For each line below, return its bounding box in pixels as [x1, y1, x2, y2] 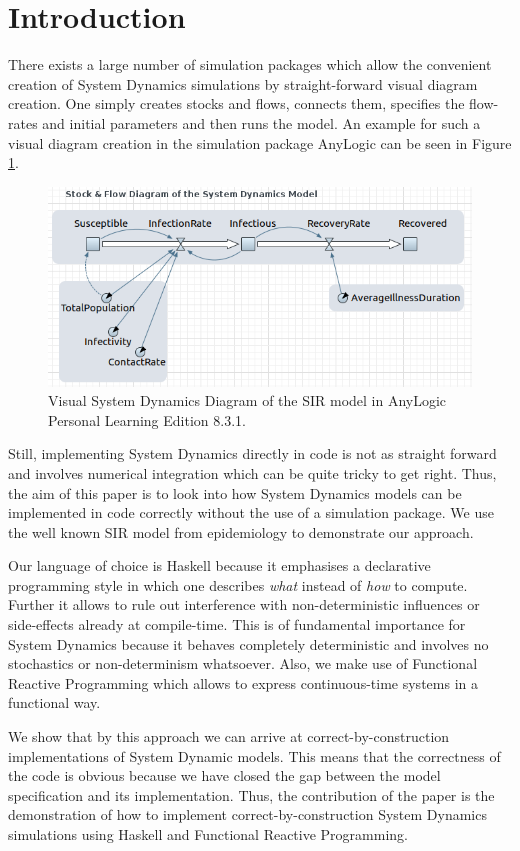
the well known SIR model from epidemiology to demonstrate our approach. [8, 521, 474, 542]
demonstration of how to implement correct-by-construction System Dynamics [8, 804, 487, 825]
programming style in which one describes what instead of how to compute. [8, 574, 468, 595]
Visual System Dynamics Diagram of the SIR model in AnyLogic [48, 390, 447, 411]
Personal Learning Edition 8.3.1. [48, 409, 246, 430]
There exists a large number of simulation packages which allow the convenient [8, 54, 492, 75]
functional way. [8, 692, 101, 713]
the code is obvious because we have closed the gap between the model [8, 765, 441, 786]
